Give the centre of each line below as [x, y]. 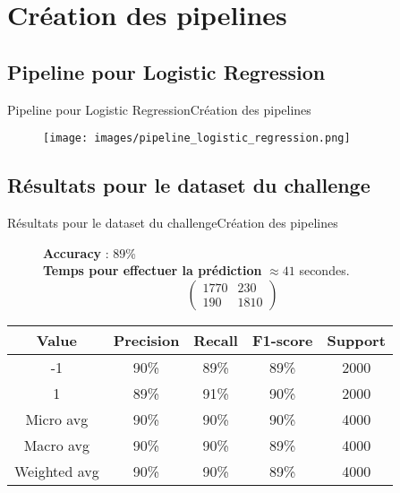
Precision [146, 340]
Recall [216, 340]
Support [356, 340]
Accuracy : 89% [89, 252]
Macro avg [57, 445]
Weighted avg [57, 471]
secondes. [324, 270]
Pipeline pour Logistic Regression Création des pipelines [159, 109]
